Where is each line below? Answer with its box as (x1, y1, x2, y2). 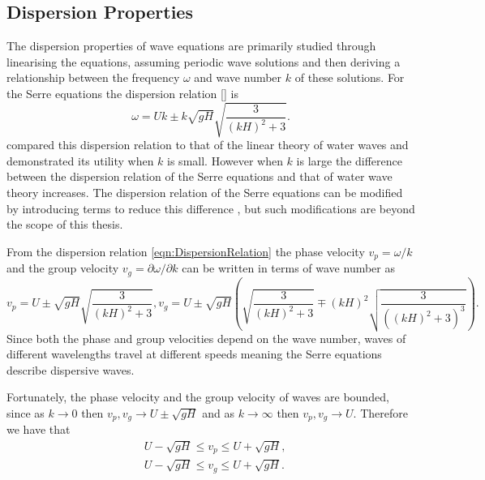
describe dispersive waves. (6, 361, 135, 378)
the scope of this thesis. (6, 216, 123, 233)
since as (6, 404, 45, 421)
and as (202, 404, 235, 421)
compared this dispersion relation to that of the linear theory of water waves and (6, 136, 409, 153)
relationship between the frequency (6, 69, 180, 86)
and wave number (194, 69, 282, 86)
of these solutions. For (294, 69, 405, 86)
